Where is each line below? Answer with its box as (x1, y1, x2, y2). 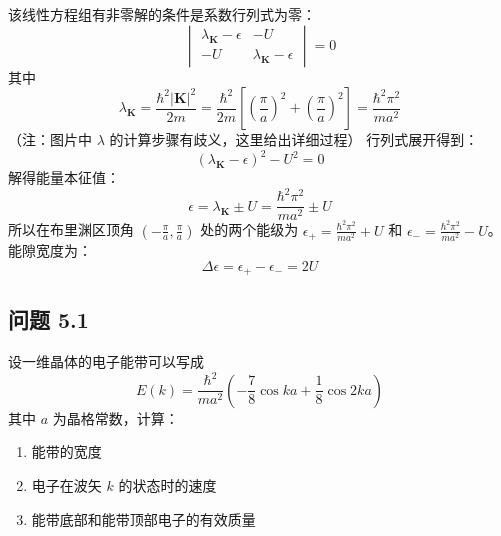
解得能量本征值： (8, 167, 120, 188)
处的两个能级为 (200, 219, 299, 240)
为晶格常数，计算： (52, 407, 179, 428)
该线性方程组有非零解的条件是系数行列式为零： (8, 4, 316, 24)
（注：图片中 (8, 129, 92, 150)
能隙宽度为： (8, 239, 92, 260)
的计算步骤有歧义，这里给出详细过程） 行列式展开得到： (109, 129, 479, 150)
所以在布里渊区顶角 (8, 219, 134, 240)
